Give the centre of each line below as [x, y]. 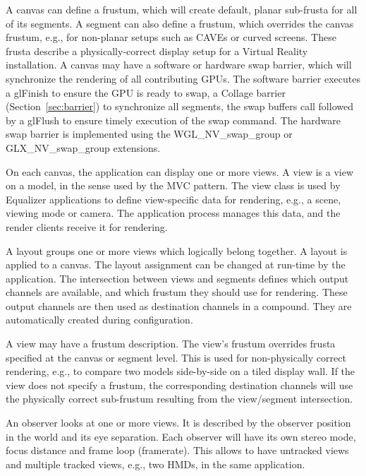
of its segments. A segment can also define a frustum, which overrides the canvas [180, 23]
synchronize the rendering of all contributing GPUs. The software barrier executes [183, 78]
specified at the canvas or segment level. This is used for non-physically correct [176, 357]
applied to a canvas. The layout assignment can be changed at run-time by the [176, 264]
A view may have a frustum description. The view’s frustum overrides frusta [171, 344]
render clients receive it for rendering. [87, 226]
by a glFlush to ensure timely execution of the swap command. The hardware [173, 120]
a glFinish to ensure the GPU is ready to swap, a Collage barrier [146, 92]
